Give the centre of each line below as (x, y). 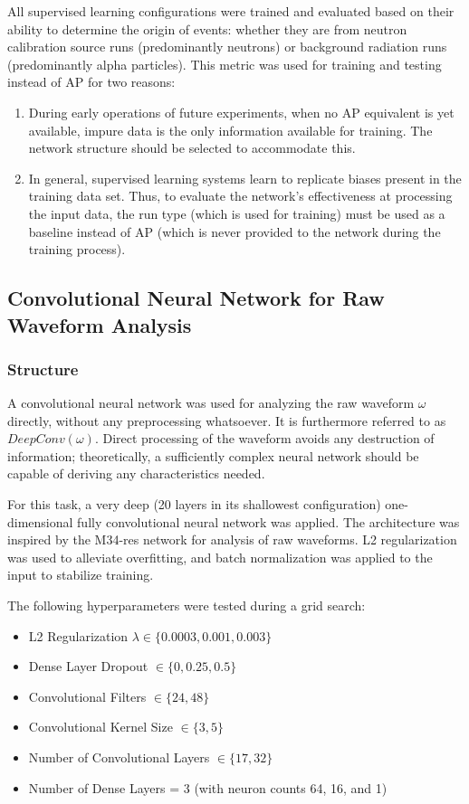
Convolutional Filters (87, 696)
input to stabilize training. (81, 575)
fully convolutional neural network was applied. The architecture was (268, 521)
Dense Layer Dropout (88, 666)
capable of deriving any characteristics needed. (136, 473)
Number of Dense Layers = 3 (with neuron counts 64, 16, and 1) (208, 787)
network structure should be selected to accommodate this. (192, 148)
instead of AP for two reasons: (91, 82)
